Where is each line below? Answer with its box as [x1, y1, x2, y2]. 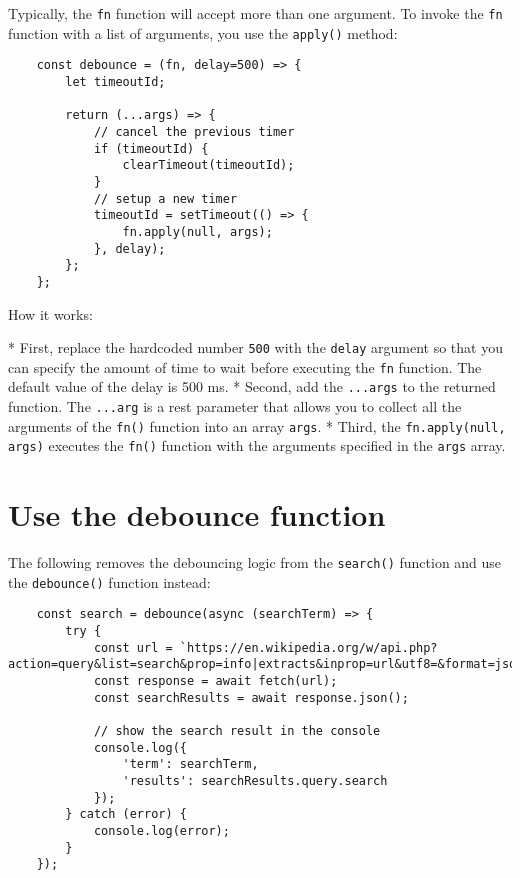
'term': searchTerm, [122, 757, 259, 772]
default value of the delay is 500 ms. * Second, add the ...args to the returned [8, 376, 496, 397]
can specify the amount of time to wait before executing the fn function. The [8, 356, 482, 377]
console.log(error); [93, 824, 230, 838]
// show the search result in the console [93, 724, 381, 739]
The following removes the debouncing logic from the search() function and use [8, 552, 502, 573]
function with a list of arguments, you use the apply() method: [8, 22, 398, 43]
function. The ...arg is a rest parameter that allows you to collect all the [8, 396, 462, 417]
